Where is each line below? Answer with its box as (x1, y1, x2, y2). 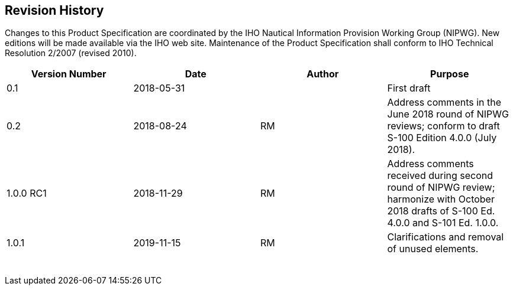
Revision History (5, 3, 104, 18)
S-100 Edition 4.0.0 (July (387, 132, 497, 144)
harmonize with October (387, 193, 495, 206)
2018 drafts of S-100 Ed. (387, 205, 495, 217)
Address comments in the (387, 96, 502, 109)
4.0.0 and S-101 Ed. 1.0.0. (387, 217, 499, 229)
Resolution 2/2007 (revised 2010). (5, 48, 137, 58)
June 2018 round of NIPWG (387, 108, 509, 120)
